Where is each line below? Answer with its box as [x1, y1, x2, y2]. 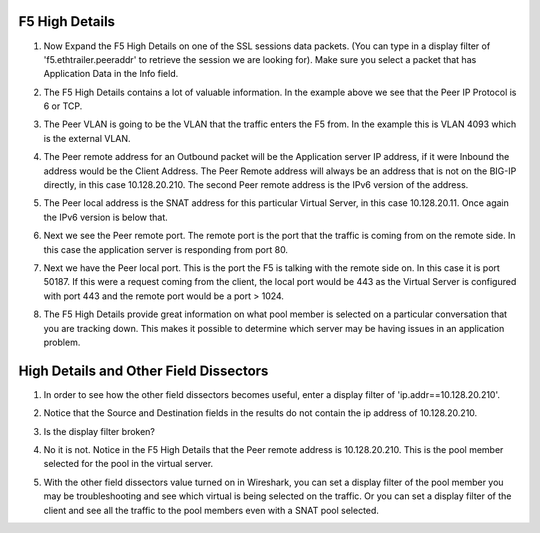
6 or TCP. [43, 100, 83, 112]
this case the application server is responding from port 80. [43, 243, 289, 255]
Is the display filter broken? [43, 425, 155, 437]
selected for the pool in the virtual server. [43, 458, 214, 470]
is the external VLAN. [43, 132, 131, 144]
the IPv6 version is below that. [43, 211, 169, 223]
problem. [43, 336, 81, 348]
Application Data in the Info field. [43, 68, 179, 80]
